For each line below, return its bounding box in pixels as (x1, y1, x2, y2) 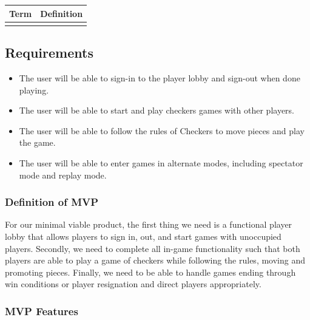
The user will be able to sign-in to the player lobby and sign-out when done (19, 72, 300, 84)
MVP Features (5, 303, 78, 318)
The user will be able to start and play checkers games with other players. (19, 104, 294, 117)
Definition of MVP (5, 194, 99, 209)
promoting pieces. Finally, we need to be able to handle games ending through (5, 265, 296, 278)
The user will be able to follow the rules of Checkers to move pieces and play (19, 124, 305, 137)
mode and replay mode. (19, 168, 107, 181)
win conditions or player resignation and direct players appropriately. (5, 277, 261, 290)
